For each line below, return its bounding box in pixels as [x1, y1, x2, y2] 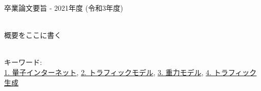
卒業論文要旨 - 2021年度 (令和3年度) [4, 3, 123, 13]
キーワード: [4, 57, 42, 67]
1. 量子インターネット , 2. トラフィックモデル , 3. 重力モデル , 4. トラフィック [4, 66, 257, 77]
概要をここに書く [4, 30, 61, 40]
